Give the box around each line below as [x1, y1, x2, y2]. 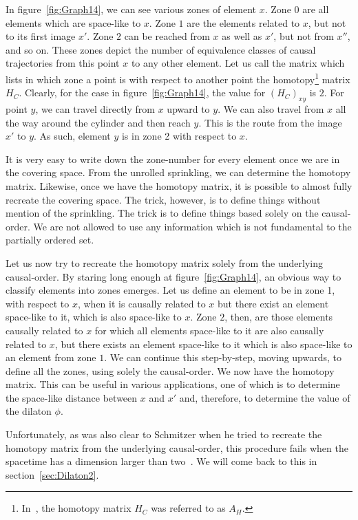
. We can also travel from [218, 102, 324, 116]
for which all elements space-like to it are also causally [94, 323, 324, 337]
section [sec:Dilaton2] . [6, 467, 99, 481]
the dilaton [6, 404, 52, 418]
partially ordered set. [6, 232, 94, 247]
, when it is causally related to [77, 296, 206, 310]
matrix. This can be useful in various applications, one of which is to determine [6, 377, 340, 391]
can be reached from [124, 29, 210, 43]
